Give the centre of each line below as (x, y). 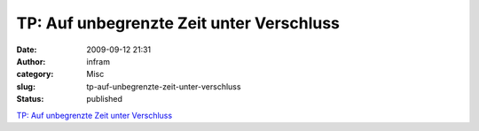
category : (35, 74)
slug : (26, 86)
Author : (31, 61)
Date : (27, 50)
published (105, 99)
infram (98, 61)
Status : (30, 99)
